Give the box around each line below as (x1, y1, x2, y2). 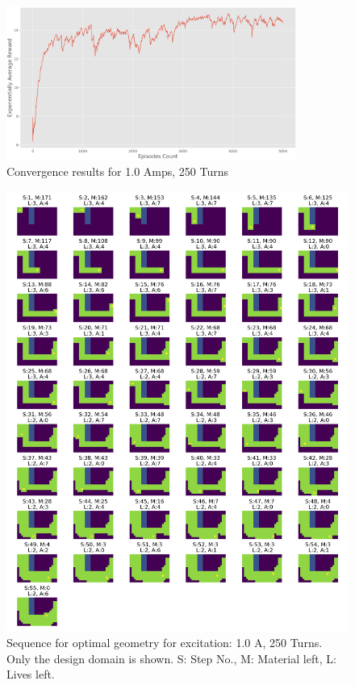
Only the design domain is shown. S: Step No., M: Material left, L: (6, 649, 336, 666)
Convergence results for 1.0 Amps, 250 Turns (6, 163, 229, 180)
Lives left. (6, 666, 55, 683)
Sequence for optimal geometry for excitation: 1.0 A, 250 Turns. (6, 633, 323, 650)
